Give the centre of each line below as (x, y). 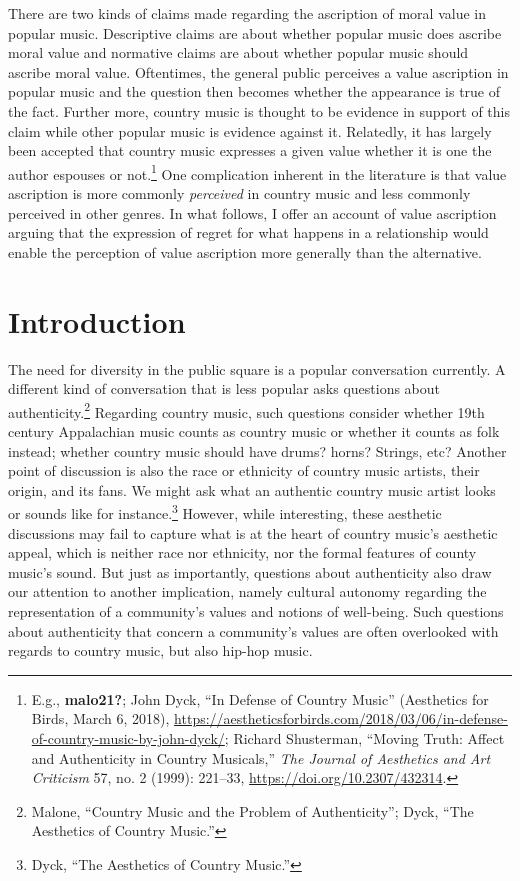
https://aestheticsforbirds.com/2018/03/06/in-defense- (341, 718)
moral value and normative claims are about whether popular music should (238, 52)
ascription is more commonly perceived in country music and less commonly (239, 193)
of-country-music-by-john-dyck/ (128, 737)
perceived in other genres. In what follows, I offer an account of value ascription (252, 212)
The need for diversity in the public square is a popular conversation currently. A (257, 368)
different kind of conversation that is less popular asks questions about (224, 388)
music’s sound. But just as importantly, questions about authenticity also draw (250, 571)
